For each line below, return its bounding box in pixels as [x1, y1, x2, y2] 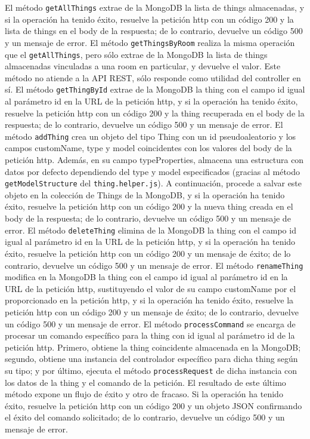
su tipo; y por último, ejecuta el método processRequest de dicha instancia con [5, 364, 297, 376]
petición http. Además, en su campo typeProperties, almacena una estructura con [5, 154, 304, 166]
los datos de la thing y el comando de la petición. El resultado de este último [5, 376, 286, 388]
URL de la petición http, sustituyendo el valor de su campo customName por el [5, 282, 296, 294]
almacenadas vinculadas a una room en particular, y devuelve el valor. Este [5, 60, 281, 72]
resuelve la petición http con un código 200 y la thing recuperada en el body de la [5, 106, 305, 119]
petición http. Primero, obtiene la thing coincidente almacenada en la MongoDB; [5, 340, 301, 353]
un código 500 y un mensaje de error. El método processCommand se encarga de [5, 317, 296, 330]
